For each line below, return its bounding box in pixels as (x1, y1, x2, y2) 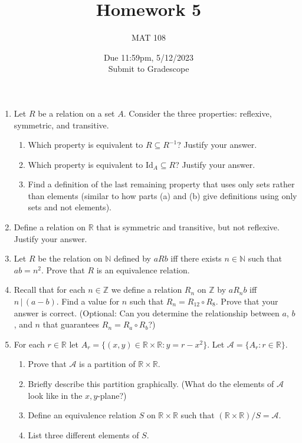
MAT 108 (132, 31, 166, 44)
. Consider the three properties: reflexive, (123, 107, 272, 119)
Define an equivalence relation (28, 409, 136, 421)
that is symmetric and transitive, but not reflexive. (96, 221, 280, 233)
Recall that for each (14, 283, 86, 296)
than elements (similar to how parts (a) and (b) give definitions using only (28, 189, 297, 201)
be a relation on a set (38, 107, 115, 119)
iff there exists (170, 252, 222, 265)
